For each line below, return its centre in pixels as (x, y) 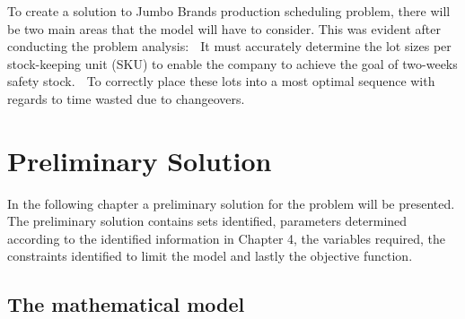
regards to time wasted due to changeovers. (126, 98)
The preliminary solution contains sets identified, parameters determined (207, 221)
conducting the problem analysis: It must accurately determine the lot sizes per (229, 46)
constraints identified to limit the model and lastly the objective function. (210, 256)
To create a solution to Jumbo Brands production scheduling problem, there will (229, 11)
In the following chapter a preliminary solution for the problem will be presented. (231, 203)
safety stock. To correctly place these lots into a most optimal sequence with (221, 81)
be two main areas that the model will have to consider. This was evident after (224, 28)
